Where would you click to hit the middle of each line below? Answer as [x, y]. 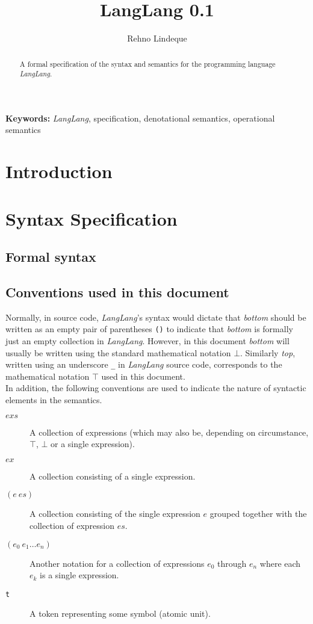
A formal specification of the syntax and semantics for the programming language [147, 63]
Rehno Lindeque [157, 38]
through [232, 563]
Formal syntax [51, 257]
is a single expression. [79, 575]
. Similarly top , [268, 352]
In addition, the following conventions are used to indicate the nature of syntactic [156, 388]
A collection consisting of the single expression [115, 514]
